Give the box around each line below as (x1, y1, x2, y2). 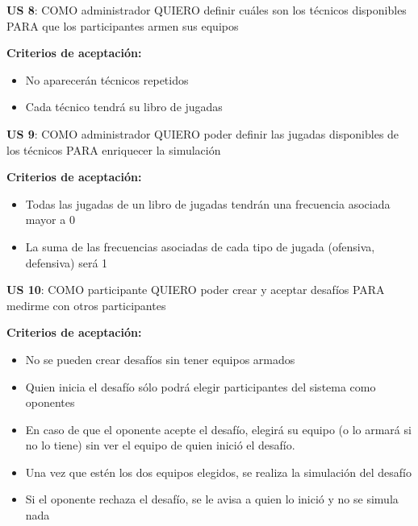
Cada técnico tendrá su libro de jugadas (25, 98, 223, 115)
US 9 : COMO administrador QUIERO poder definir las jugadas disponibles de (6, 125, 399, 142)
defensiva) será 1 (25, 254, 108, 271)
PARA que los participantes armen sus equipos (6, 17, 239, 34)
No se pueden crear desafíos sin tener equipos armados (25, 350, 295, 367)
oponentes (25, 394, 75, 411)
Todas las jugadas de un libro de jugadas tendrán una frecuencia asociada (25, 195, 391, 212)
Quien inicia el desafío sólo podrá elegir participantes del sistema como (25, 378, 376, 395)
